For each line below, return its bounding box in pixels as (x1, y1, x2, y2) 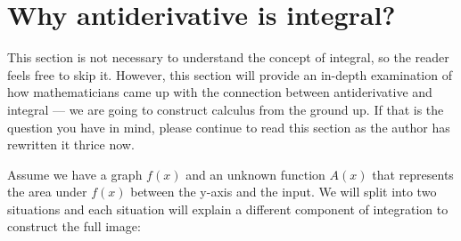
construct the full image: (7, 217, 141, 236)
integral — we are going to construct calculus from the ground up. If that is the (7, 100, 444, 118)
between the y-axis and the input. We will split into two (130, 182, 437, 201)
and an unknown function (185, 165, 325, 183)
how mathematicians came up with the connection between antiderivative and (7, 83, 432, 101)
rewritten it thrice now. (7, 135, 135, 154)
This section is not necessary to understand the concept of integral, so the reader (7, 48, 449, 67)
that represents (372, 165, 454, 183)
